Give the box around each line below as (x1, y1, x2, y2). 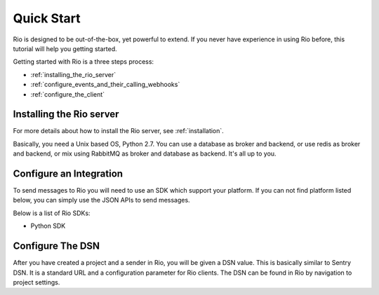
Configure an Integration (13, 168, 123, 179)
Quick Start (13, 11, 81, 26)
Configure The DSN (13, 240, 100, 252)
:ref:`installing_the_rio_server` (30, 70, 116, 78)
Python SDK (30, 221, 66, 231)
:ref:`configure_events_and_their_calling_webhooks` (30, 81, 180, 89)
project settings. (13, 277, 60, 287)
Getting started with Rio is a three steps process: (13, 57, 154, 66)
